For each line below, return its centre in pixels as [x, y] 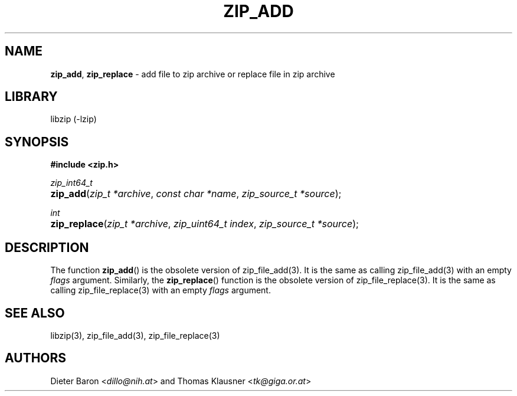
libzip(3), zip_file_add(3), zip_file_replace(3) [135, 335]
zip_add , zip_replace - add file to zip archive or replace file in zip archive [193, 74]
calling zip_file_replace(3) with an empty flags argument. [161, 290]
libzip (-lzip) [73, 119]
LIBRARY [31, 97]
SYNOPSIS [37, 142]
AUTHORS [36, 358]
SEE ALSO [35, 313]
